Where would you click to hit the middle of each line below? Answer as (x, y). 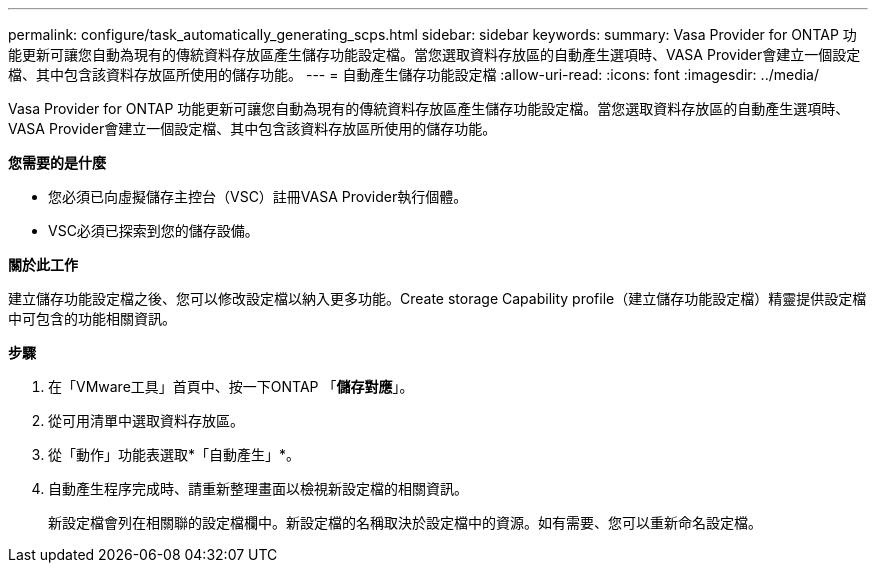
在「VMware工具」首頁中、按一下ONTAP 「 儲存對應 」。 (231, 386)
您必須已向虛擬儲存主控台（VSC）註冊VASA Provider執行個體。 (258, 196)
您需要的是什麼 (57, 162)
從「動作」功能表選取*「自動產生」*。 (174, 454)
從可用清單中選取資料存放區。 (146, 420)
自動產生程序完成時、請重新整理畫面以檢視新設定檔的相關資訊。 (258, 488)
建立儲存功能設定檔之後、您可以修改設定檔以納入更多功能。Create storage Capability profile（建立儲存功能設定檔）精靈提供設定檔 (437, 298)
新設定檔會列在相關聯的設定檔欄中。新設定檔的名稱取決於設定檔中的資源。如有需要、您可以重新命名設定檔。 (405, 522)
